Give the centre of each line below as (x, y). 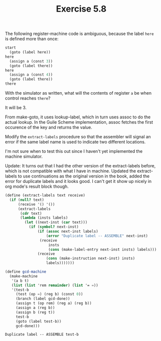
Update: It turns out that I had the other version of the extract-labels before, (80, 166)
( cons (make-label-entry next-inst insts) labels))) (102, 249)
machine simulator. (24, 157)
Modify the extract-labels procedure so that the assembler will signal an (78, 137)
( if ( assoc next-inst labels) (68, 231)
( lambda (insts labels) (44, 218)
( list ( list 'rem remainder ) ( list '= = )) (55, 285)
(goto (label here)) (30, 52)
